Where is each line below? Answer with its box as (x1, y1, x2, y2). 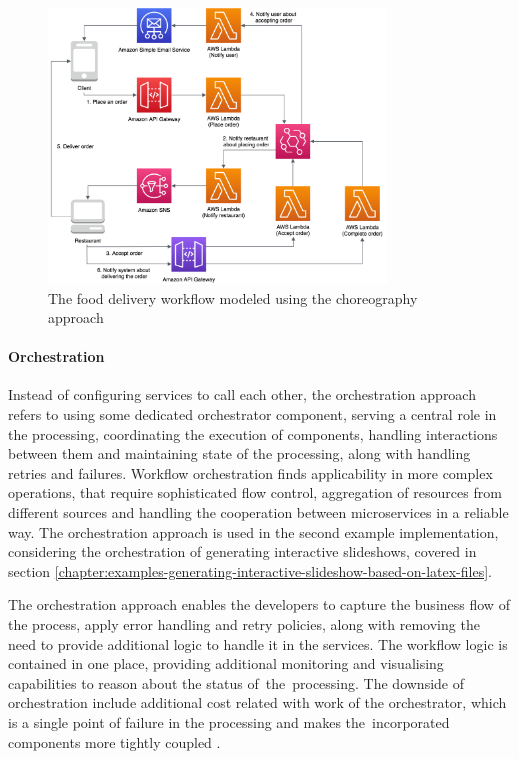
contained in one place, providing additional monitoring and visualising (8, 653, 444, 674)
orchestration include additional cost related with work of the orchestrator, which (8, 692, 507, 713)
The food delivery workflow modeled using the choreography (48, 287, 418, 308)
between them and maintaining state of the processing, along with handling (8, 443, 471, 464)
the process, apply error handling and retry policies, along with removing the (8, 614, 480, 635)
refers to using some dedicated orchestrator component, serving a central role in (8, 404, 497, 425)
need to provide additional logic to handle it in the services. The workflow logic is (8, 633, 508, 654)
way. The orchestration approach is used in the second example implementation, (8, 521, 499, 542)
